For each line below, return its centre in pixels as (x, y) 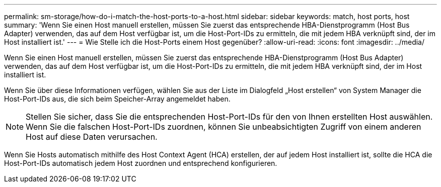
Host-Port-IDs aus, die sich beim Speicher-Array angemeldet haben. (117, 99)
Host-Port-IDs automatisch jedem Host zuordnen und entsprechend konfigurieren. (141, 163)
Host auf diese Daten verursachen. (92, 137)
